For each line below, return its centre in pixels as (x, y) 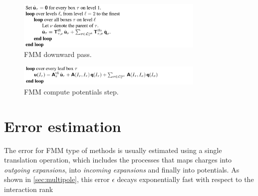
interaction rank (29, 189)
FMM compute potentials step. (71, 91)
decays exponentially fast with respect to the (185, 179)
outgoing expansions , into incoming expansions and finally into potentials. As (122, 169)
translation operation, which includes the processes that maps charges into (118, 160)
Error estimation (63, 126)
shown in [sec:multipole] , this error (57, 179)
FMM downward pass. (58, 54)
